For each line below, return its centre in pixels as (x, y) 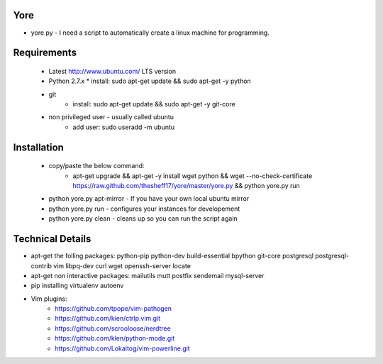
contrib (41, 265)
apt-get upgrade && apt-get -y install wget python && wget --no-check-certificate (193, 176)
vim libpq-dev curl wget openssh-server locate (122, 265)
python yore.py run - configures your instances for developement (144, 209)
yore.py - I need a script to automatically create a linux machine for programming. (150, 33)
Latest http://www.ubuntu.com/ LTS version (112, 71)
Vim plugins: (49, 299)
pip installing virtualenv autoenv (77, 286)
